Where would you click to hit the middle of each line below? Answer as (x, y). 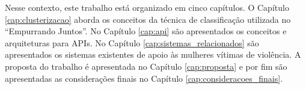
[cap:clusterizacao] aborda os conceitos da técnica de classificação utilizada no (148, 19)
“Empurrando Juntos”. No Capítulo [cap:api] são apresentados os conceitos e (146, 31)
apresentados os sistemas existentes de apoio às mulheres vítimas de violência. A (153, 54)
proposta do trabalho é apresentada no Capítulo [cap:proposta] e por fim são (146, 66)
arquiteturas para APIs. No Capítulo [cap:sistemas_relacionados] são (132, 42)
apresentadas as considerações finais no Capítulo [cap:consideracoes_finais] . (144, 78)
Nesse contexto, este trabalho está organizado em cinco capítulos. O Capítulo (147, 7)
